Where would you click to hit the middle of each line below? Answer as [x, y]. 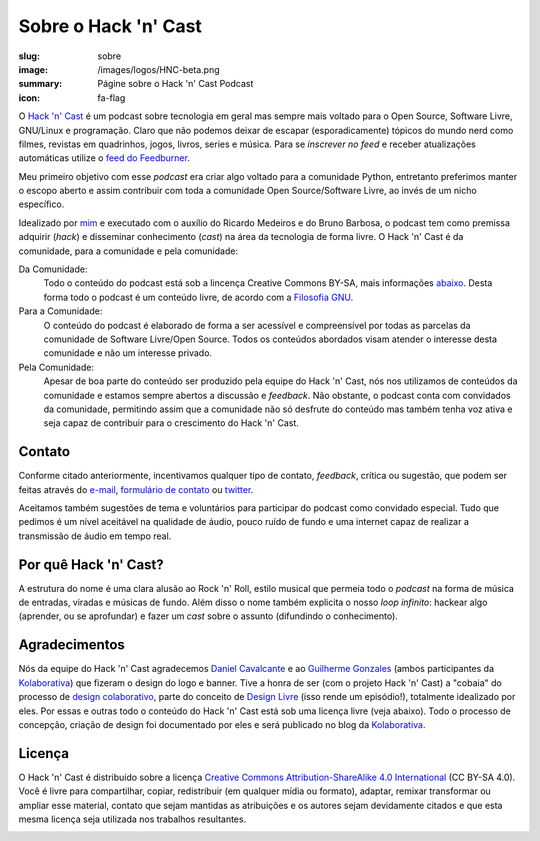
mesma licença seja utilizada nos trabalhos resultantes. [132, 819]
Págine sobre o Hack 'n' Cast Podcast [175, 84]
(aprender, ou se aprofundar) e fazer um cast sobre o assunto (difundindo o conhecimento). [208, 616]
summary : [40, 84]
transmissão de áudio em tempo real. [95, 536]
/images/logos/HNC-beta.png [158, 69]
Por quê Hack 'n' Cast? [91, 564]
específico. [41, 204]
